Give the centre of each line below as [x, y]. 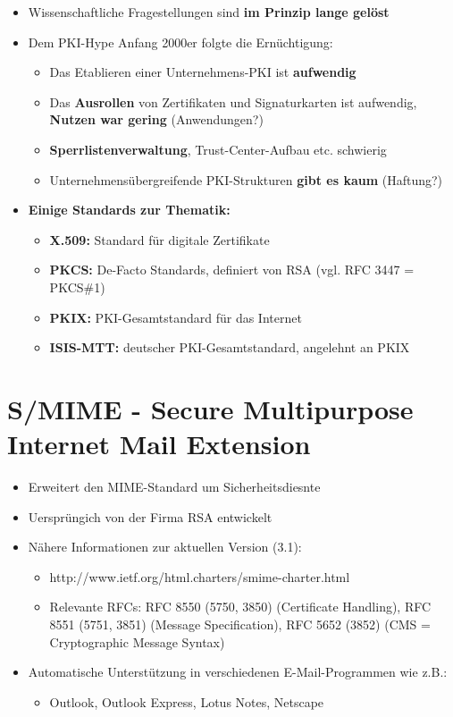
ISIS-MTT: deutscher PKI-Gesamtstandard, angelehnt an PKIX [230, 347]
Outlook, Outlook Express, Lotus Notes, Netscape [187, 701]
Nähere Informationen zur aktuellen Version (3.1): [165, 547]
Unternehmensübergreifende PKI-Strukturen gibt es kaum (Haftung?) [246, 179]
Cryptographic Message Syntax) [137, 641]
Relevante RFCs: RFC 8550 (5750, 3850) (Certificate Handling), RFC [240, 607]
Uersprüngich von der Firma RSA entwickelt [150, 516]
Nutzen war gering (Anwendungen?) [156, 119]
